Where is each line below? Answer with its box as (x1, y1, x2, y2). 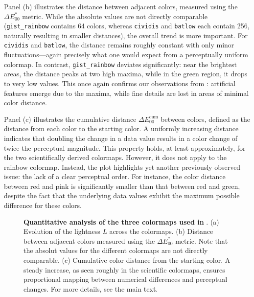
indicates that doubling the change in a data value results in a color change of (4, 133, 238, 143)
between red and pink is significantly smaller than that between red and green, (4, 181, 240, 191)
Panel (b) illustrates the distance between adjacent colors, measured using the (4, 1, 238, 11)
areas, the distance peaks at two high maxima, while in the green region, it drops (4, 69, 248, 79)
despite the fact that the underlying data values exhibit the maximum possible (4, 190, 240, 201)
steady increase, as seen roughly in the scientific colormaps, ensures (23, 264, 225, 274)
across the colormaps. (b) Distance (109, 226, 213, 236)
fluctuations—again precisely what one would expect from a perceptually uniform (4, 49, 248, 60)
